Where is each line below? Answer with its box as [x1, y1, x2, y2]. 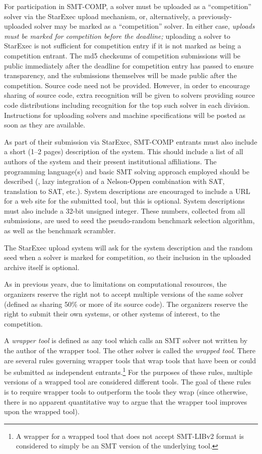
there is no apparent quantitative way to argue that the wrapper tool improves [4, 396, 247, 407]
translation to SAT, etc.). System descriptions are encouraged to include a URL [4, 185, 250, 196]
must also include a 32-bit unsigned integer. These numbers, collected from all [4, 205, 245, 216]
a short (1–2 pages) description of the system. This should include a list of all [4, 146, 243, 157]
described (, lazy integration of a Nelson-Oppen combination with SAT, [4, 176, 225, 186]
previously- [198, 11, 232, 21]
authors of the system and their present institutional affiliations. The [4, 156, 217, 166]
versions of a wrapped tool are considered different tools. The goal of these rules [4, 376, 251, 387]
